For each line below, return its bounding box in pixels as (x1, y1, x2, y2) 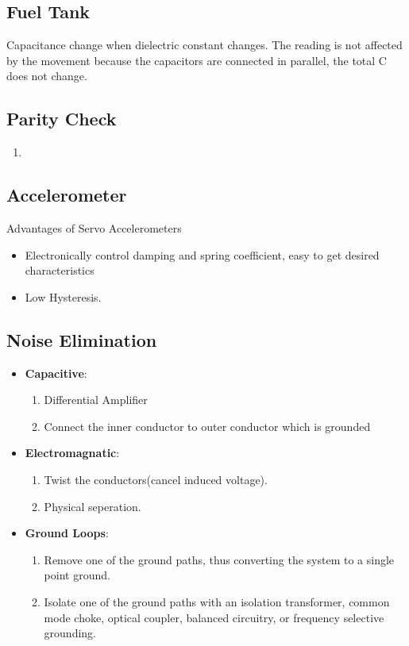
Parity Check (6, 106, 117, 131)
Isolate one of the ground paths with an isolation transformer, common (44, 593, 390, 609)
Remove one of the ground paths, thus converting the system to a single (44, 551, 395, 567)
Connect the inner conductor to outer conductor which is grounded (44, 417, 371, 434)
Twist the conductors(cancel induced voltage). (44, 471, 268, 487)
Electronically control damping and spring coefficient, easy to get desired (25, 246, 380, 263)
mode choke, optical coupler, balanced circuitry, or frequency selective (44, 609, 384, 625)
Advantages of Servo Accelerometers (6, 219, 182, 236)
